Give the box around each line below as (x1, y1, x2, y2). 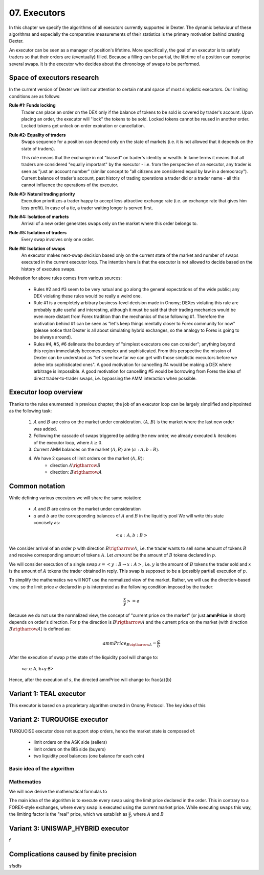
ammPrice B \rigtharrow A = (103, 640, 156, 647)
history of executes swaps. (21, 266, 76, 272)
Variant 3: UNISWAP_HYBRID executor (9, 825, 129, 833)
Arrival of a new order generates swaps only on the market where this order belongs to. (21, 220, 198, 226)
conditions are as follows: (9, 93, 61, 99)
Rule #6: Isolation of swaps (9, 245, 66, 251)
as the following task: (9, 408, 52, 413)
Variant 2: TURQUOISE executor (9, 715, 109, 724)
